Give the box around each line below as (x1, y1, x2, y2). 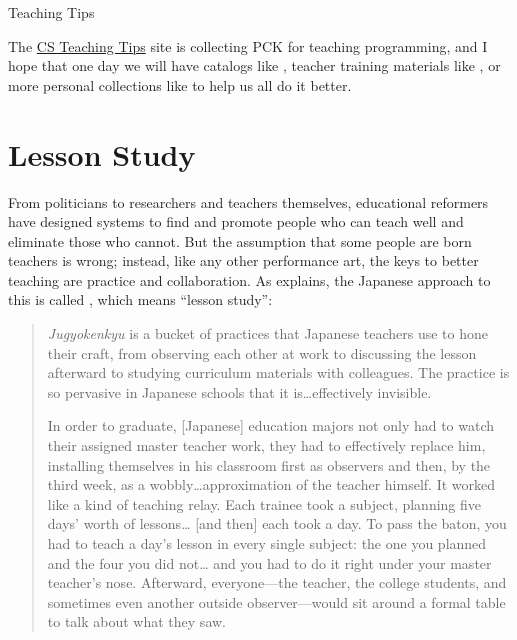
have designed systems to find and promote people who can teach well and (8, 211, 464, 232)
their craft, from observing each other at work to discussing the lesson (47, 342, 477, 363)
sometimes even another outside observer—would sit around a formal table (47, 591, 506, 612)
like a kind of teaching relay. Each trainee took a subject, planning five (47, 493, 482, 514)
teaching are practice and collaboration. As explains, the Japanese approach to (8, 269, 491, 290)
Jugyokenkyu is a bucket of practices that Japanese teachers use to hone (47, 323, 489, 344)
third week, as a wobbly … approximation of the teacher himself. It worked (47, 474, 495, 495)
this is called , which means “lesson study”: (8, 289, 273, 310)
